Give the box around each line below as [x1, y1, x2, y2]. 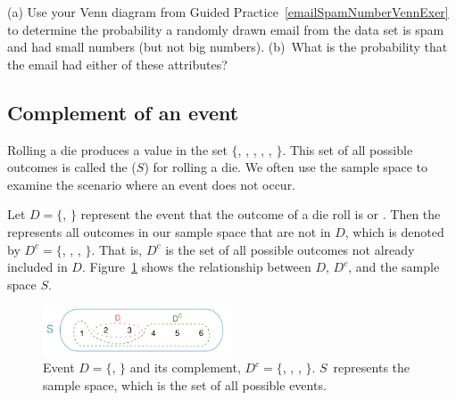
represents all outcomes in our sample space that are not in [7, 222, 331, 241]
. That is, [91, 240, 143, 258]
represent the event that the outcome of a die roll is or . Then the [80, 205, 441, 224]
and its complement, [129, 358, 241, 377]
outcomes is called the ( [7, 158, 137, 176]
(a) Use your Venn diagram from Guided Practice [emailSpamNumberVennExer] [7, 3, 449, 20]
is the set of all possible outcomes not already [165, 240, 415, 258]
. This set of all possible [282, 140, 413, 159]
